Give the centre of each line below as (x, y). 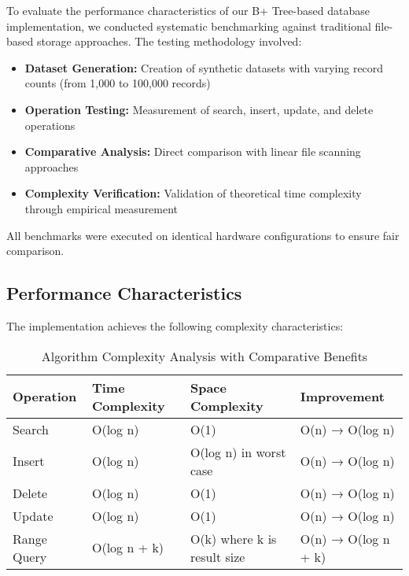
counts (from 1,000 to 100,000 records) (118, 83)
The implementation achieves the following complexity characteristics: (175, 325)
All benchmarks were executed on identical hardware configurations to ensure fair (203, 235)
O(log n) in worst (238, 452)
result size (217, 556)
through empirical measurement (101, 208)
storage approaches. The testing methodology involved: (169, 41)
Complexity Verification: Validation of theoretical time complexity (193, 193)
